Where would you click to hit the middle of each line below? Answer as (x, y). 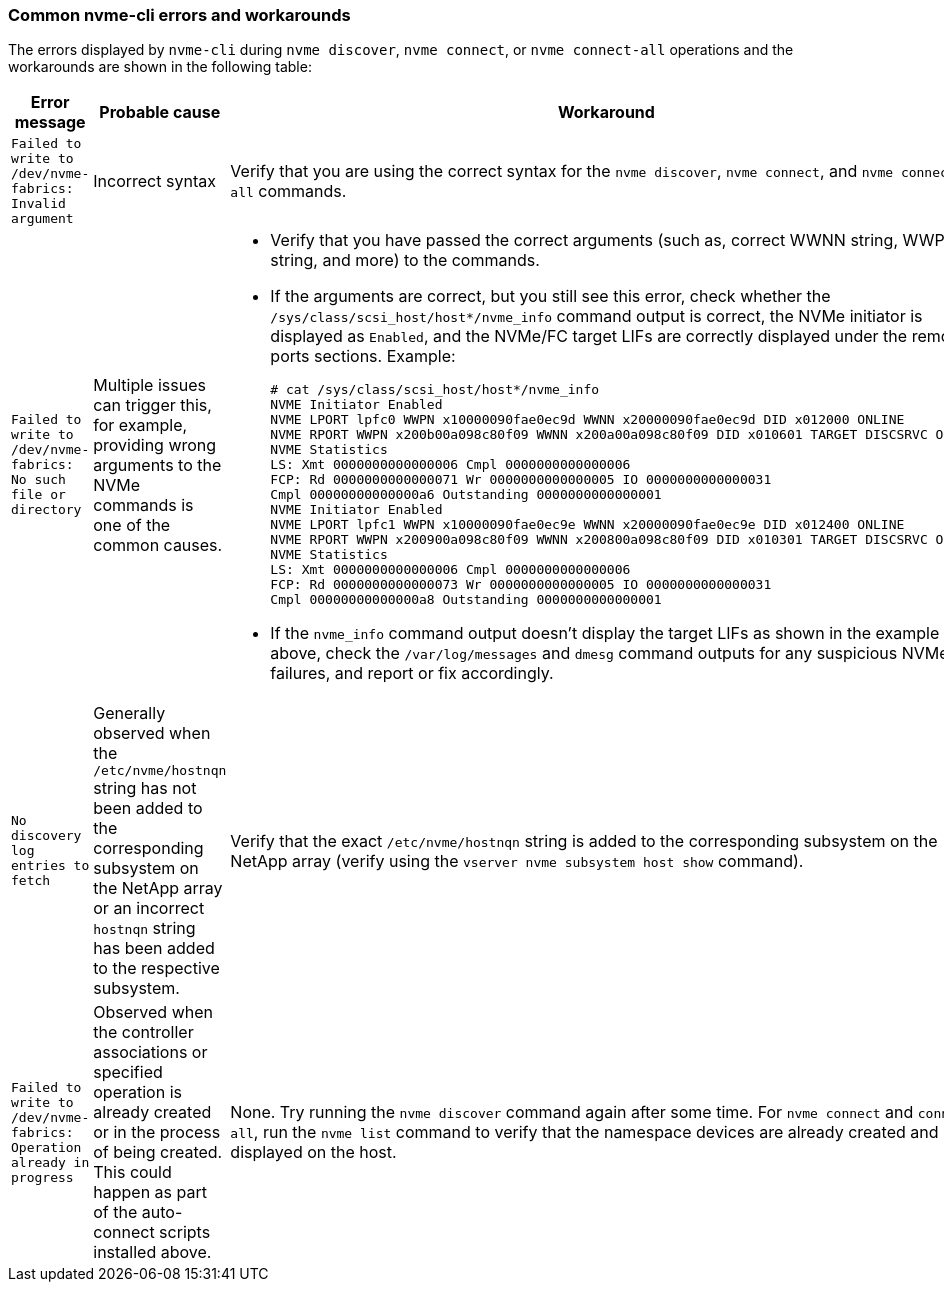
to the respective (156, 968)
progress (42, 1177)
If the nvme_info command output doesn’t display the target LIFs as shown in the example (605, 633)
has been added (154, 948)
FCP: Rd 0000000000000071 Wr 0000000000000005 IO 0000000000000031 (521, 480)
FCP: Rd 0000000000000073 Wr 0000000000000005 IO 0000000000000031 (521, 585)
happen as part (150, 1192)
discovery (46, 836)
